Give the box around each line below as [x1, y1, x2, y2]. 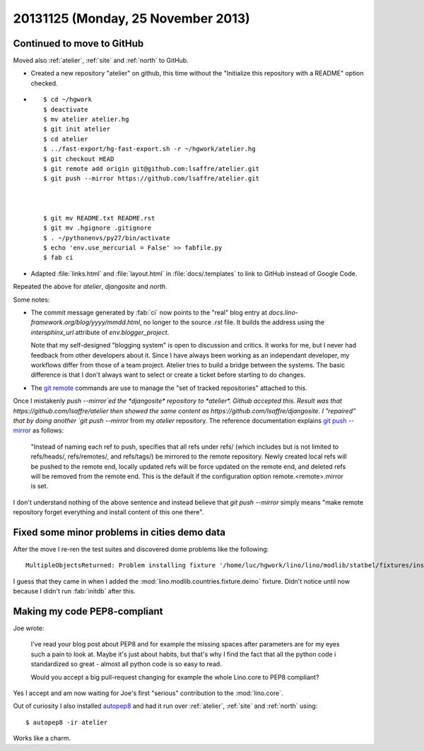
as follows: [32, 426, 64, 434]
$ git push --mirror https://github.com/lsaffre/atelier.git [43, 175, 259, 183]
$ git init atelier [43, 125, 111, 134]
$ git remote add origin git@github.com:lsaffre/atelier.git [43, 165, 259, 172]
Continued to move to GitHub [13, 37, 144, 49]
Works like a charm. [13, 734, 71, 743]
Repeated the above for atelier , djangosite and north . [13, 283, 167, 291]
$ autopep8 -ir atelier [25, 718, 108, 726]
